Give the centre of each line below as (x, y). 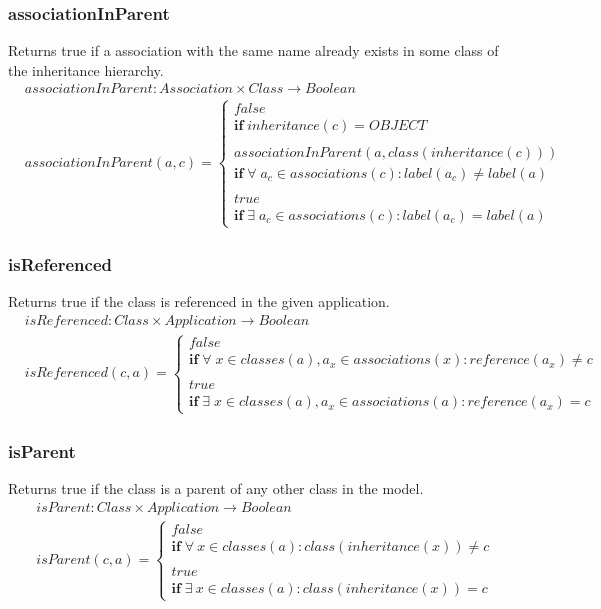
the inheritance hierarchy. (86, 69)
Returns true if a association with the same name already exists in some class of (253, 50)
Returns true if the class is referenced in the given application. (199, 301)
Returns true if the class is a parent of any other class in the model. (216, 487)
